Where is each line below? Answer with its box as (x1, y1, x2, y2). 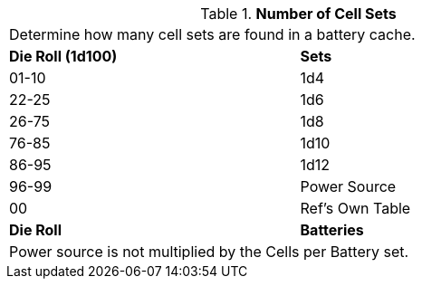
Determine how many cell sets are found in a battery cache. (9, 25, 416, 43)
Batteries (300, 221, 364, 239)
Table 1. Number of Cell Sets (200, 5, 397, 23)
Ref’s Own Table (300, 199, 411, 217)
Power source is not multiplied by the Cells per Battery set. (9, 243, 409, 261)
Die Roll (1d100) (9, 47, 118, 65)
